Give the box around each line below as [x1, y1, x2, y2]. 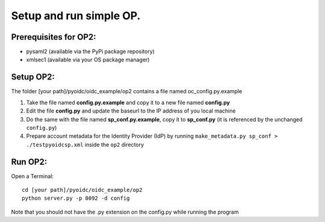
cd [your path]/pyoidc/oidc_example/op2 [22, 187, 143, 193]
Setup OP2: [11, 72, 55, 82]
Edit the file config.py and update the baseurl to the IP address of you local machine [26, 107, 236, 114]
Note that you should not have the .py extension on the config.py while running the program [11, 208, 239, 215]
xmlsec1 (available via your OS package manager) [26, 56, 150, 63]
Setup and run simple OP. [11, 9, 141, 22]
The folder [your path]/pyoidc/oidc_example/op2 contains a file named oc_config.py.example [11, 88, 243, 95]
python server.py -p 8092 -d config [22, 195, 130, 202]
